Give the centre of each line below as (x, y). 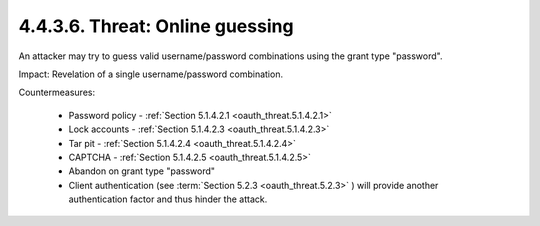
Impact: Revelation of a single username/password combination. (151, 74)
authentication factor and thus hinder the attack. (168, 199)
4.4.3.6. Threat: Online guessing (156, 26)
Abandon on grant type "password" (141, 171)
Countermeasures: (56, 92)
